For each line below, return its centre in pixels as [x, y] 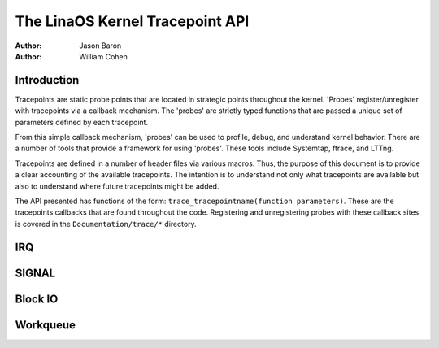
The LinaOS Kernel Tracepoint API [132, 21]
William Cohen [103, 56]
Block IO [37, 299]
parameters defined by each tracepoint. [82, 122]
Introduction [47, 80]
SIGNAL [35, 273]
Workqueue [46, 325]
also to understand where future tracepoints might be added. [117, 186]
